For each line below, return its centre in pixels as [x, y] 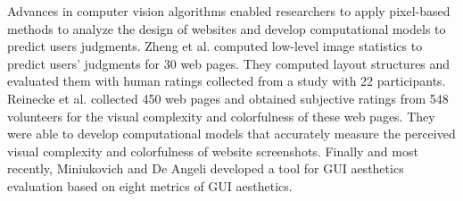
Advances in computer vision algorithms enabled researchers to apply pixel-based [229, 11]
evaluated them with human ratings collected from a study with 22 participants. [227, 81]
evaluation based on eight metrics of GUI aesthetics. [150, 185]
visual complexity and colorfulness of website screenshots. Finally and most [213, 151]
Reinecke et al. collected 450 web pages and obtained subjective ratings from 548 [228, 98]
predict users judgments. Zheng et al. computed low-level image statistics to [215, 46]
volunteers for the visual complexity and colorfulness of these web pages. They [221, 116]
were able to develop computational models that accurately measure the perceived [231, 134]
